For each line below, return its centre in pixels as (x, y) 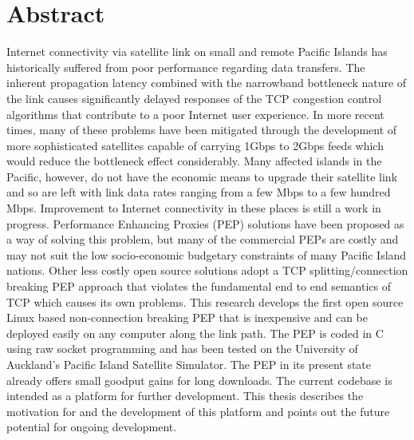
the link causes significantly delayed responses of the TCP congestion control (194, 98)
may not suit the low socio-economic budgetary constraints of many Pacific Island (207, 254)
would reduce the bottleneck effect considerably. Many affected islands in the (194, 161)
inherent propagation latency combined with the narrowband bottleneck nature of (207, 83)
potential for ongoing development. (92, 427)
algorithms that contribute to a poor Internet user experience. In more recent (195, 114)
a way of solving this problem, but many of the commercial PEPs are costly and (203, 239)
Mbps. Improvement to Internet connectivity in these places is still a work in (194, 208)
